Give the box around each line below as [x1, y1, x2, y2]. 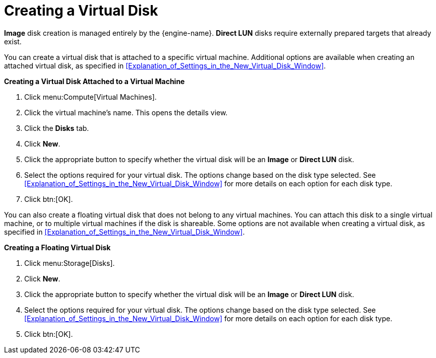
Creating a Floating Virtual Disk [4, 243, 111, 252]
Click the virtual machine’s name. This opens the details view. [24, 108, 228, 117]
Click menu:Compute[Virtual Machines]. [24, 92, 157, 101]
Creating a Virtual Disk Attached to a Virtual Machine [4, 77, 185, 86]
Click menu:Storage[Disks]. [24, 258, 115, 267]
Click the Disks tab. [24, 123, 89, 132]
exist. [4, 37, 22, 46]
